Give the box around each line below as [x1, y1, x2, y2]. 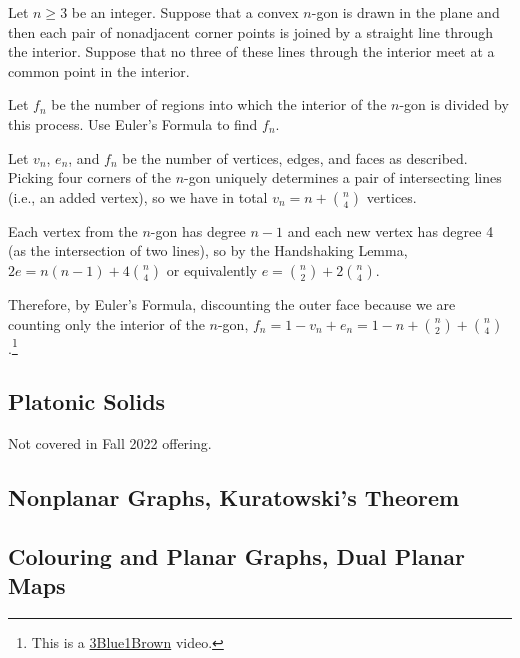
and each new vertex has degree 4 [287, 220, 494, 241]
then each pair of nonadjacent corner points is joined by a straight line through [8, 21, 494, 42]
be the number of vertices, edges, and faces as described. [122, 147, 468, 168]
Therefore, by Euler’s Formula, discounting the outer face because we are [8, 293, 456, 314]
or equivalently [166, 259, 258, 280]
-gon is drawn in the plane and [311, 2, 500, 22]
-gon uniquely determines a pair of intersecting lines [184, 167, 502, 188]
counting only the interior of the [8, 313, 205, 334]
